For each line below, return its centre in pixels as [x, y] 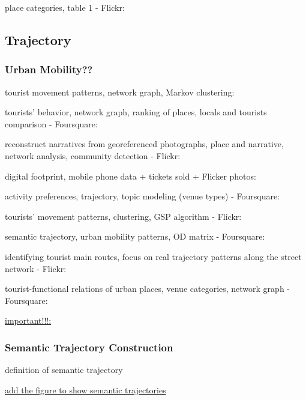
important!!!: [28, 320]
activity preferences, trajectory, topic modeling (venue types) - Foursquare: [142, 196]
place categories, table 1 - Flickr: [65, 7]
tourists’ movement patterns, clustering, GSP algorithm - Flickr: [123, 216]
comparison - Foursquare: [51, 123]
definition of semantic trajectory [64, 370]
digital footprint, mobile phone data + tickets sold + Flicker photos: [130, 176]
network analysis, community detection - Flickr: [93, 155]
